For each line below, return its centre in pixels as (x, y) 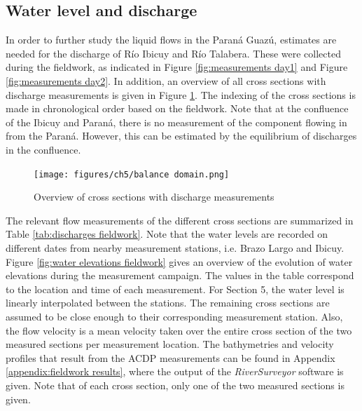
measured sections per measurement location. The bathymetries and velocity (170, 344)
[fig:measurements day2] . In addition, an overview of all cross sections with (166, 80)
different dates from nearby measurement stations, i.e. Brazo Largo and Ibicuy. (175, 247)
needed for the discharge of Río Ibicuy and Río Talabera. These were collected (173, 53)
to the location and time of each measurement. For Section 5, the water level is (175, 289)
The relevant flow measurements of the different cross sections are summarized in (180, 220)
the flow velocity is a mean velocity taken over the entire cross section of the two (179, 330)
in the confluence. (43, 149)
